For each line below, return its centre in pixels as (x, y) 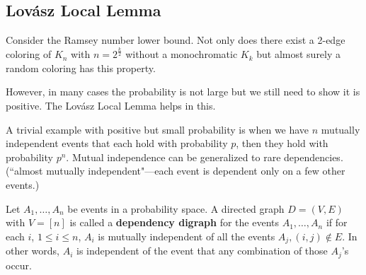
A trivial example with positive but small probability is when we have (158, 129)
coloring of (29, 54)
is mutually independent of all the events (187, 236)
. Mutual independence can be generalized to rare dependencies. (205, 157)
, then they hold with (282, 143)
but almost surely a (299, 54)
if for (337, 222)
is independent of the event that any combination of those (202, 251)
